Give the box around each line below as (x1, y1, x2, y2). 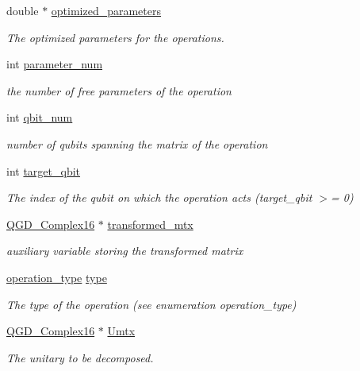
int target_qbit (6, 162, 81, 179)
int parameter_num (6, 56, 103, 72)
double (6, 2, 39, 18)
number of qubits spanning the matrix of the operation (6, 135, 268, 152)
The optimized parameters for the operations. (6, 29, 224, 45)
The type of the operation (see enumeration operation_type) (6, 296, 297, 312)
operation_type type (6, 269, 107, 285)
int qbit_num (6, 109, 73, 126)
